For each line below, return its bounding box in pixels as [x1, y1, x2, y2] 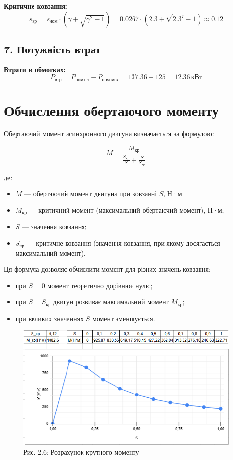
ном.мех [102, 77, 119, 82]
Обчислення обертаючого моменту [4, 100, 219, 120]
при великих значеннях [15, 313, 83, 323]
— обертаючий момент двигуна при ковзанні [24, 188, 157, 198]
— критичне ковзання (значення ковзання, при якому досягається [27, 238, 220, 248]
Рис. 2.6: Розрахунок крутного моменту [23, 447, 139, 457]
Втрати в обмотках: [4, 64, 66, 74]
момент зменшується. [92, 313, 155, 323]
